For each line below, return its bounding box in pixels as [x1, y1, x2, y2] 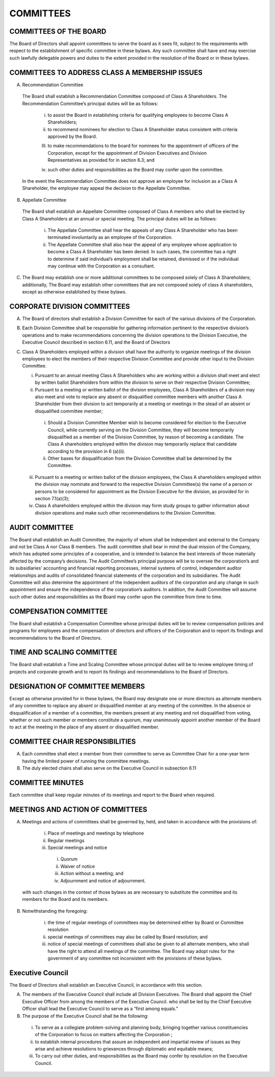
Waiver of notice [60, 863, 95, 869]
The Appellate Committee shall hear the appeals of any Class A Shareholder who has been [47, 227, 238, 233]
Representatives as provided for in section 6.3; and [47, 157, 155, 163]
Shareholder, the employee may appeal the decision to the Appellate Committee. [22, 185, 191, 191]
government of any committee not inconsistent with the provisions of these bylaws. [47, 955, 223, 962]
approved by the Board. [47, 133, 97, 140]
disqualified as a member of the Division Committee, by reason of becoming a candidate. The [47, 434, 244, 440]
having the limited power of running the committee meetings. [22, 758, 150, 764]
